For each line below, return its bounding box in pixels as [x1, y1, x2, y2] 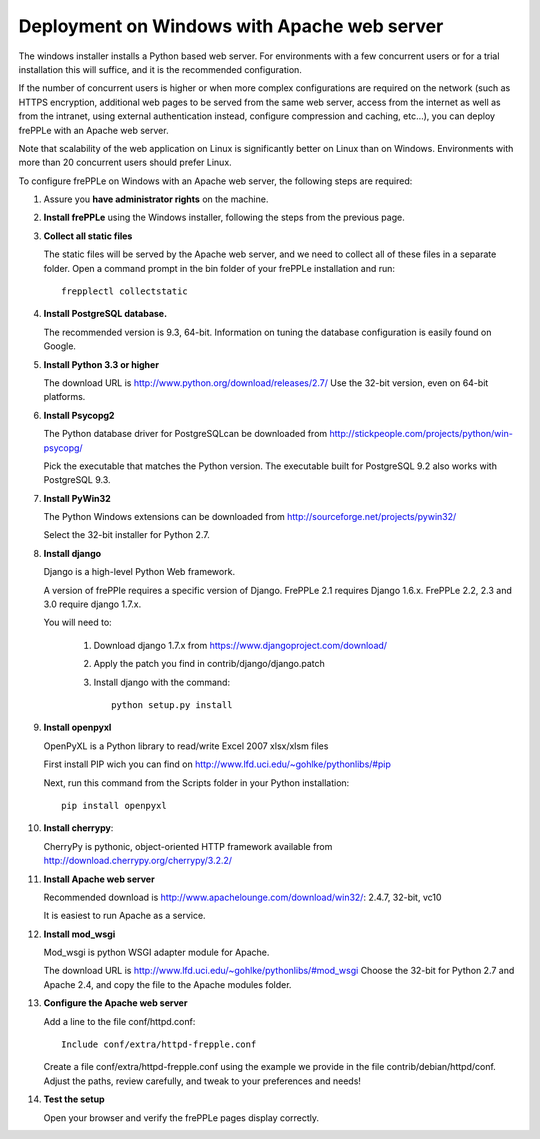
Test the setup [43, 1093, 105, 1105]
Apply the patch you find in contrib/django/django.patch [93, 658, 325, 670]
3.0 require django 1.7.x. [43, 598, 142, 610]
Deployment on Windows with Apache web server [18, 15, 444, 37]
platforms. [43, 391, 86, 403]
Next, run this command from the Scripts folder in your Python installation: [43, 776, 350, 789]
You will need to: [43, 616, 112, 629]
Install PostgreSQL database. [43, 308, 168, 320]
